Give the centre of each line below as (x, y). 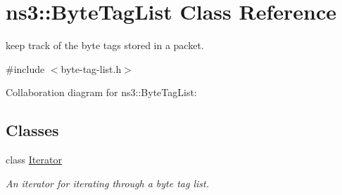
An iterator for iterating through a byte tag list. (107, 183)
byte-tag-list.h (91, 68)
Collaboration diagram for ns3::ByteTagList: (101, 92)
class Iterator (34, 160)
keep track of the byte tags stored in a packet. (105, 45)
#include (25, 68)
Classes (32, 130)
